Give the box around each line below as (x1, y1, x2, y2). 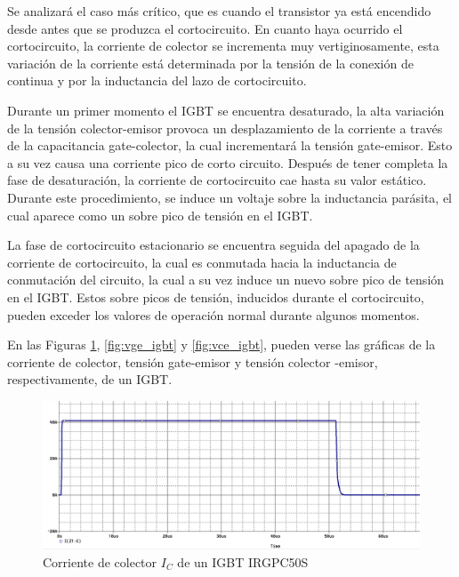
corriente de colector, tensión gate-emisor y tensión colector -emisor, (7, 352, 378, 371)
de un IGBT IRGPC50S (177, 552, 309, 571)
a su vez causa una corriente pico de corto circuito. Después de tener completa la (7, 153, 448, 172)
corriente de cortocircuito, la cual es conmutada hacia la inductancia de (7, 252, 397, 271)
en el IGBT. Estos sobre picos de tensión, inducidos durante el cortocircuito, (7, 287, 424, 306)
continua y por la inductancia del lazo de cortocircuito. (7, 71, 307, 90)
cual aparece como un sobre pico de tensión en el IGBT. (7, 205, 313, 224)
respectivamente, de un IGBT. (7, 370, 173, 389)
